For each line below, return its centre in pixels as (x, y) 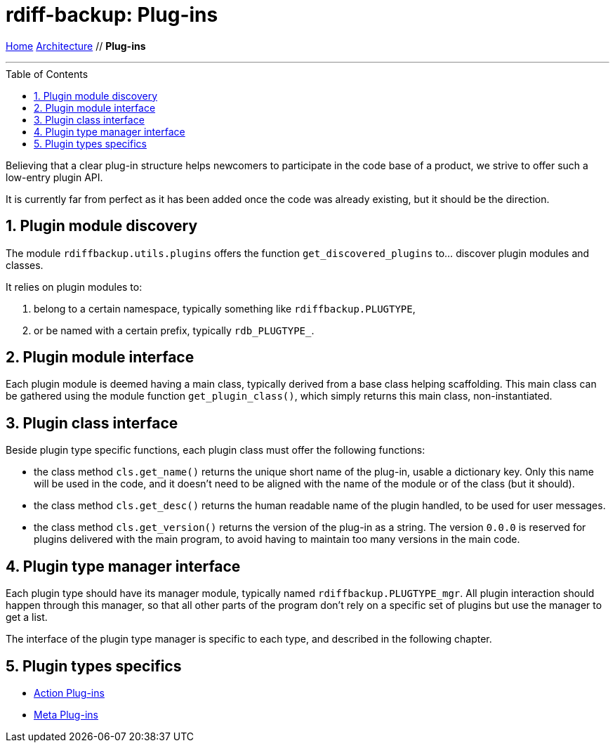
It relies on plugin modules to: (74, 287)
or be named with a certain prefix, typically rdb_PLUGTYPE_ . (174, 330)
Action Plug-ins (69, 693)
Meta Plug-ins (66, 714)
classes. (25, 265)
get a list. (27, 617)
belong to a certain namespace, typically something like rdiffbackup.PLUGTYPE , (225, 308)
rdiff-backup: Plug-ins (112, 15)
